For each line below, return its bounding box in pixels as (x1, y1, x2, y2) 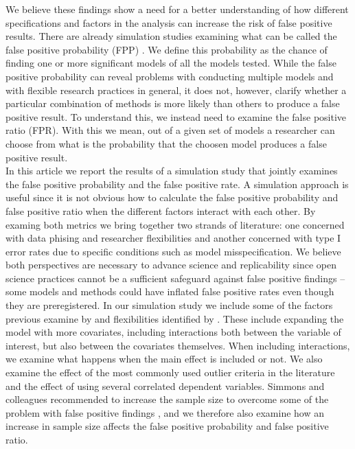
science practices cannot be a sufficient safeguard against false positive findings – (5, 270, 345, 285)
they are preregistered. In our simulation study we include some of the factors (5, 298, 333, 312)
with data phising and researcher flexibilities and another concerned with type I (5, 231, 341, 245)
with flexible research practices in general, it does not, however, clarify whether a (5, 82, 347, 97)
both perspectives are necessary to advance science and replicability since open (5, 257, 337, 272)
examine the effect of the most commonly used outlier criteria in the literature (5, 365, 335, 380)
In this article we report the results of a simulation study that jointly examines (5, 163, 338, 178)
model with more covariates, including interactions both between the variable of (5, 325, 341, 339)
